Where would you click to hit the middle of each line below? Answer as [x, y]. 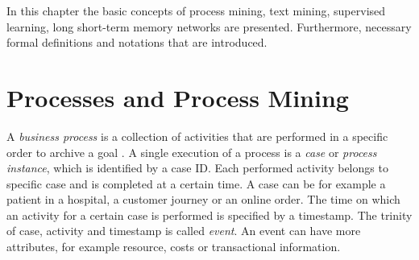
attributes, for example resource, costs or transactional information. [174, 247]
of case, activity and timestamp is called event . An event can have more [184, 231]
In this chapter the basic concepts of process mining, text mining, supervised [196, 10]
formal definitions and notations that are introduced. [137, 42]
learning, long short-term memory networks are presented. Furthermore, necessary [209, 26]
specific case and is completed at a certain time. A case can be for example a [196, 183]
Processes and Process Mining [178, 97]
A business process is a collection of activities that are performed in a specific [197, 136]
